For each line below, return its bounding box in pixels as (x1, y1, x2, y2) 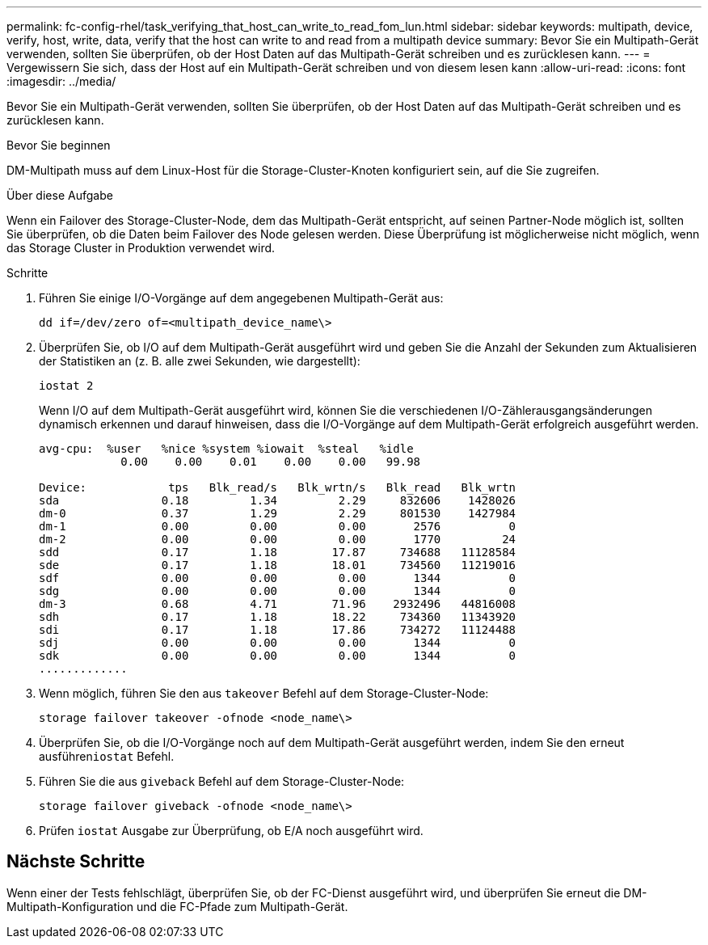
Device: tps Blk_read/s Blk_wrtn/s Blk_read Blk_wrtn (39, 481, 516, 494)
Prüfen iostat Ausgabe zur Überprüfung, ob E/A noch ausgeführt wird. (39, 824, 424, 837)
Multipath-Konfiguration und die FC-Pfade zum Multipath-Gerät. (6, 899, 348, 913)
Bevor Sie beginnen (6, 138, 111, 152)
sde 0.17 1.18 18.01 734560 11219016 (39, 559, 516, 572)
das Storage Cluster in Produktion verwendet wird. (6, 241, 276, 255)
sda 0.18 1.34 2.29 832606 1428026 (39, 494, 516, 507)
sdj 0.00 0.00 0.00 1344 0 (39, 636, 516, 649)
